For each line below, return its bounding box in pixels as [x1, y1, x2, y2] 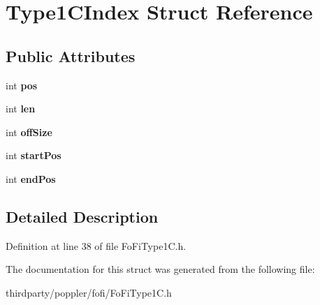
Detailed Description [6, 205, 159, 227]
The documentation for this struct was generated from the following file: [6, 262, 315, 276]
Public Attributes [6, 45, 136, 66]
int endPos [6, 171, 56, 186]
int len [6, 101, 36, 116]
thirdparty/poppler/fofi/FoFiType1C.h [6, 285, 172, 299]
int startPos [6, 148, 61, 163]
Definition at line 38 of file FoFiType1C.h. [6, 238, 187, 253]
